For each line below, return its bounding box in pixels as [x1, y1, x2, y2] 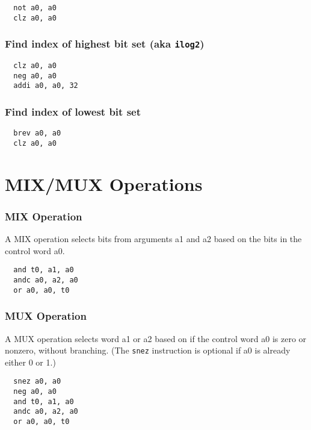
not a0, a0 [13, 4, 57, 12]
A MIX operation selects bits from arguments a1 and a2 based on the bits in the [5, 232, 302, 245]
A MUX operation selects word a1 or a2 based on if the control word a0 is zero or [5, 332, 307, 344]
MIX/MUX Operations [5, 171, 203, 196]
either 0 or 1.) [5, 355, 56, 368]
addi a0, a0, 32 [13, 81, 78, 90]
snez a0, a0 [13, 377, 61, 386]
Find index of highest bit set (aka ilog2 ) [5, 36, 205, 51]
